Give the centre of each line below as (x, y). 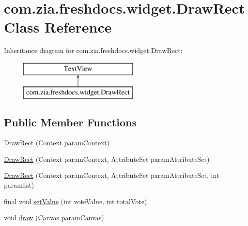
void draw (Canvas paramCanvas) (54, 217)
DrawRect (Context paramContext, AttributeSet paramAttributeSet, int (112, 175)
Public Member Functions (70, 122)
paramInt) (19, 185)
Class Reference (58, 27)
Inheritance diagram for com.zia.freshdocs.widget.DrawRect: (93, 50)
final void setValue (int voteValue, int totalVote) (76, 201)
